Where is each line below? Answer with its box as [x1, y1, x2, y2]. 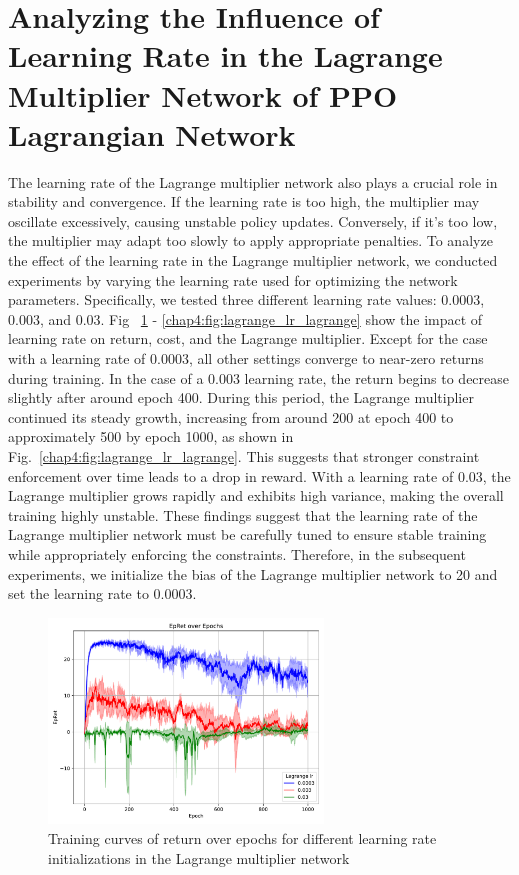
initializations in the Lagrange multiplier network [48, 847, 350, 868]
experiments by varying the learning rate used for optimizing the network [8, 269, 458, 290]
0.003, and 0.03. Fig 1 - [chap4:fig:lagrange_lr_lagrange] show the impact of [8, 308, 483, 329]
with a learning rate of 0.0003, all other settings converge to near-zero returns [8, 348, 484, 369]
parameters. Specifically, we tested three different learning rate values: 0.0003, [8, 289, 485, 310]
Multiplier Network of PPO [8, 74, 398, 115]
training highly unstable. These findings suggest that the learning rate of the [8, 504, 478, 525]
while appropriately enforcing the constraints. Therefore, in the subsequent [8, 543, 466, 564]
